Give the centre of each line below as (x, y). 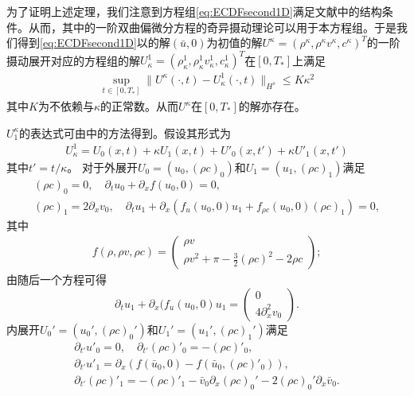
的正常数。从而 (139, 106)
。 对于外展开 (102, 167)
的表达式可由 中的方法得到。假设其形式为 (125, 132)
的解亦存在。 (272, 106)
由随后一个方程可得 (57, 280)
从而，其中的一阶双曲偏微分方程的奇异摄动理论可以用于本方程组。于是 (212, 27)
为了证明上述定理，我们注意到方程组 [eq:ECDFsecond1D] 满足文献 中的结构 (194, 11)
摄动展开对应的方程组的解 (73, 60)
